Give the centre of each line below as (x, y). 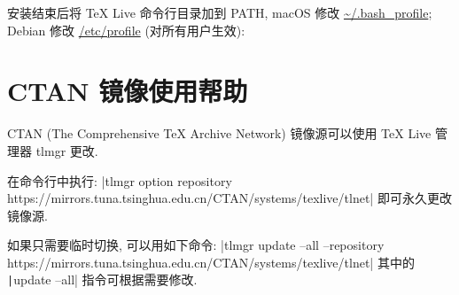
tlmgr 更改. (67, 150)
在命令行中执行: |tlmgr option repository (120, 180)
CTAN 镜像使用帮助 (128, 91)
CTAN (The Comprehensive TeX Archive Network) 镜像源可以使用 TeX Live (219, 133)
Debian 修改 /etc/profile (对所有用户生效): (126, 30)
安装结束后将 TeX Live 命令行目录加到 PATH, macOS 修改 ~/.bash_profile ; (220, 12)
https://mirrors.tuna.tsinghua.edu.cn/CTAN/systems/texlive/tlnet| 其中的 (211, 262)
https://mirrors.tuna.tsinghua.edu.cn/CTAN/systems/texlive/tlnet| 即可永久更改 (229, 198)
